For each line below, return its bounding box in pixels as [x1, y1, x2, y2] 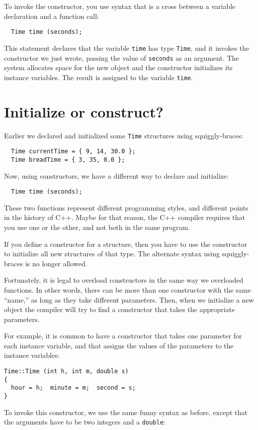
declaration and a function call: [4, 10, 99, 21]
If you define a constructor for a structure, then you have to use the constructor [4, 238, 248, 249]
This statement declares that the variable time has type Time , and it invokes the [4, 42, 250, 53]
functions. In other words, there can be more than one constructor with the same [4, 284, 251, 295]
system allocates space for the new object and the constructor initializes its [4, 62, 233, 73]
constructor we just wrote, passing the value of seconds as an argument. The [4, 52, 239, 63]
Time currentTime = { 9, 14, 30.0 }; [11, 148, 136, 155]
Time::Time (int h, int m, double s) [4, 368, 129, 375]
